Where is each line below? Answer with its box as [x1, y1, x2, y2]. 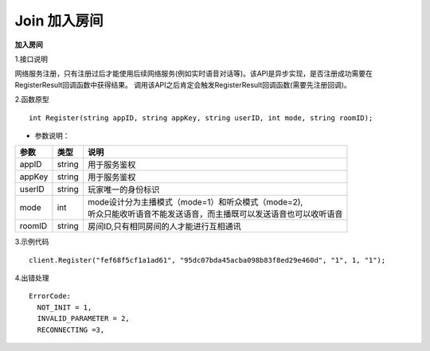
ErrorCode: [29, 291, 72, 301]
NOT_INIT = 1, [37, 302, 92, 312]
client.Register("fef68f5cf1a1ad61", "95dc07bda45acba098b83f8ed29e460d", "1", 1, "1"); [29, 255, 386, 264]
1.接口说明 [14, 54, 48, 64]
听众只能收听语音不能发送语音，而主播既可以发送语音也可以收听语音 [88, 209, 343, 220]
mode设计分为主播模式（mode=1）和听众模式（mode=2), [88, 197, 303, 208]
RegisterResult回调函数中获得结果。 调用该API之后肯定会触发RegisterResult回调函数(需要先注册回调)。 [14, 80, 351, 89]
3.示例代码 [14, 237, 49, 247]
